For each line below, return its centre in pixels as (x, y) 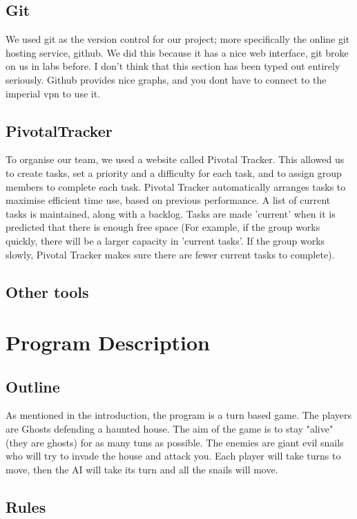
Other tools (47, 291)
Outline (33, 386)
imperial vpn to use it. (53, 93)
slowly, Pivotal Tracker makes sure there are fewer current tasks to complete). (170, 254)
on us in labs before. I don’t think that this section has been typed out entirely (173, 66)
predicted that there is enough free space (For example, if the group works (163, 227)
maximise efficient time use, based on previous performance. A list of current (168, 200)
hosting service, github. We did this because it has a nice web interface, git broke (177, 52)
